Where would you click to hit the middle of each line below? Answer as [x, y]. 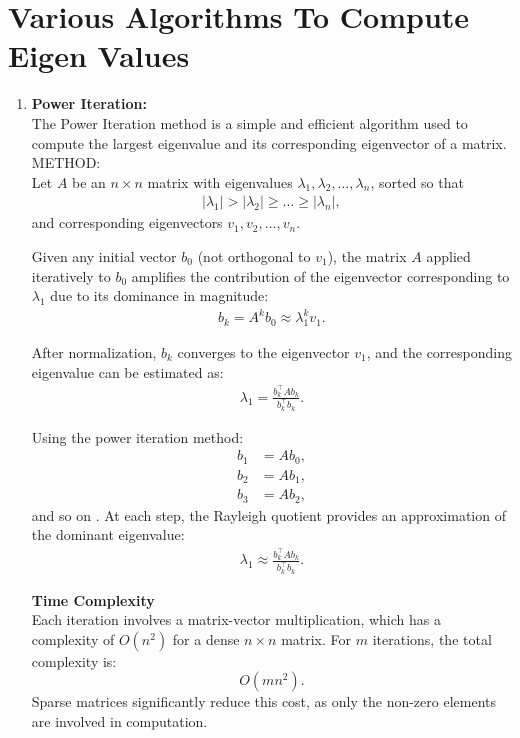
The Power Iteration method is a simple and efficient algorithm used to [249, 122]
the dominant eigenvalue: [108, 534]
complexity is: [74, 660]
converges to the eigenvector [263, 352]
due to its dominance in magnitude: [159, 295]
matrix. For [316, 638]
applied [448, 255]
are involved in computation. [119, 721]
